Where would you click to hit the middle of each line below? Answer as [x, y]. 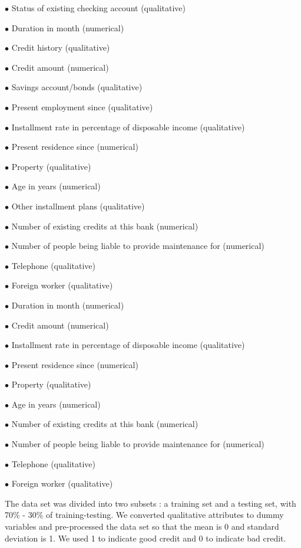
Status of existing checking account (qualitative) [98, 8]
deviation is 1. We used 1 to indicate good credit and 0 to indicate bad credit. [145, 538]
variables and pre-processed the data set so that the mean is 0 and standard [142, 526]
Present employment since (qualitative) [82, 106]
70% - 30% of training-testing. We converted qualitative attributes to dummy [144, 515]
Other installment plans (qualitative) [78, 206]
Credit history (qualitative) [61, 47]
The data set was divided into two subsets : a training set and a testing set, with [150, 503]
